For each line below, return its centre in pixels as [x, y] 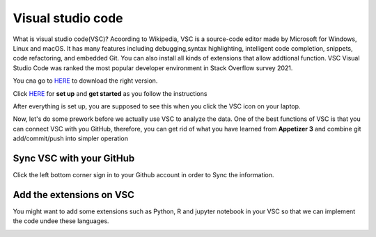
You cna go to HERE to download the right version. [85, 81]
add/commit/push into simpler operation [71, 138]
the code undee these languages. [61, 221]
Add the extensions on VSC [74, 195]
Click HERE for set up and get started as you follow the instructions [110, 93]
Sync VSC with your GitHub [74, 158]
